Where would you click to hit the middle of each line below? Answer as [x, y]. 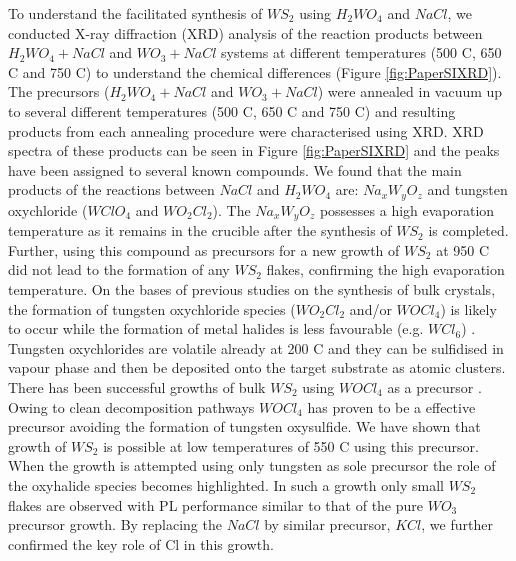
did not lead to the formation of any [119, 269]
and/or [370, 308]
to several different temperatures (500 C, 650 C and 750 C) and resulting [232, 110]
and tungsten [467, 189]
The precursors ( [59, 91]
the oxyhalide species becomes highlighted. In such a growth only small [226, 484]
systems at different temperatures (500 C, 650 [361, 52]
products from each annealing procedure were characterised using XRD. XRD [246, 130]
